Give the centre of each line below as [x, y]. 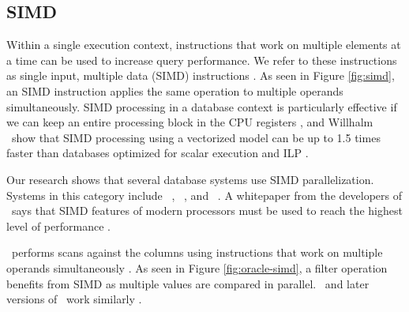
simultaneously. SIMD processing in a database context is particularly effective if [202, 106]
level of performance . [58, 226]
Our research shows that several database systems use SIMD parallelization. [190, 179]
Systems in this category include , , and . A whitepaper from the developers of [204, 195]
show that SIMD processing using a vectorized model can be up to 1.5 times [196, 137]
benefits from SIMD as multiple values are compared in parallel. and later [188, 283]
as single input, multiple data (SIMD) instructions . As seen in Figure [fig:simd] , [201, 75]
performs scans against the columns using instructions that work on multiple [197, 252]
